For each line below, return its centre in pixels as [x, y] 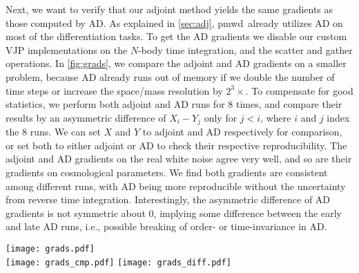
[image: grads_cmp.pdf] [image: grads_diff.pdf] [118, 262]
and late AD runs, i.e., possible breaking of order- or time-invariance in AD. [166, 226]
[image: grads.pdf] [50, 248]
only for [221, 117]
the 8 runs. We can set [53, 132]
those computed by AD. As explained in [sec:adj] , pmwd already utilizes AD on [174, 22]
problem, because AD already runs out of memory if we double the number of [170, 76]
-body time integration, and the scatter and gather [245, 49]
